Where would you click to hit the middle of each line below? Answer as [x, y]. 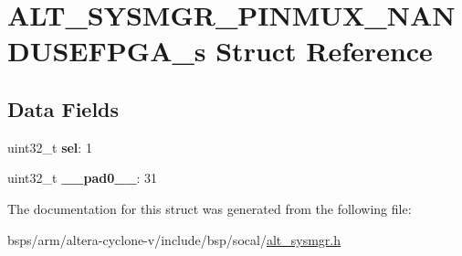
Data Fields [63, 108]
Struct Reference [324, 51]
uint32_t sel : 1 [50, 147]
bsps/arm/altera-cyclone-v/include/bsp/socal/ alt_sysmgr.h [174, 239]
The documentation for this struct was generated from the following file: [210, 208]
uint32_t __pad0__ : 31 [83, 178]
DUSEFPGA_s [107, 51]
